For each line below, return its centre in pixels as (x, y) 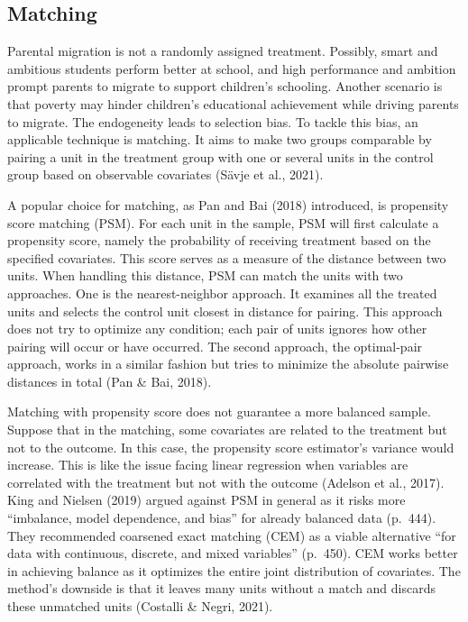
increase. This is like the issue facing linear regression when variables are (208, 465)
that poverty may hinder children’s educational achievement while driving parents (233, 103)
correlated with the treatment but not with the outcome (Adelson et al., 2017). (226, 482)
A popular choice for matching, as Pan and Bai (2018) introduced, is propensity (228, 204)
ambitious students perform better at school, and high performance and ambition (232, 68)
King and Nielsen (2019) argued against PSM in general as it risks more (206, 500)
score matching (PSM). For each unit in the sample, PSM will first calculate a (223, 222)
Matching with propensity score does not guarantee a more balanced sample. (219, 412)
